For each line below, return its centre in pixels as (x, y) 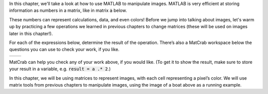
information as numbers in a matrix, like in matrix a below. (68, 10)
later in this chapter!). (31, 33)
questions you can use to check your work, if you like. (64, 49)
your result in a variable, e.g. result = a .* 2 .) (60, 69)
